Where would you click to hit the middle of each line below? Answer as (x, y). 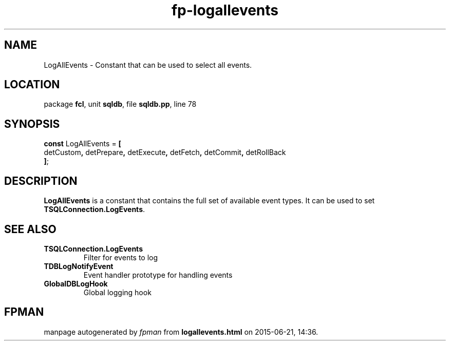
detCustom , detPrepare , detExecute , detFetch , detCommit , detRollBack (165, 152)
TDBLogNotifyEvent (79, 266)
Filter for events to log (121, 257)
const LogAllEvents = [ (82, 144)
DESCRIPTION (41, 181)
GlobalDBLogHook (76, 283)
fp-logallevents (225, 10)
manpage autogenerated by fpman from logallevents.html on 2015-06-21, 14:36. (181, 332)
